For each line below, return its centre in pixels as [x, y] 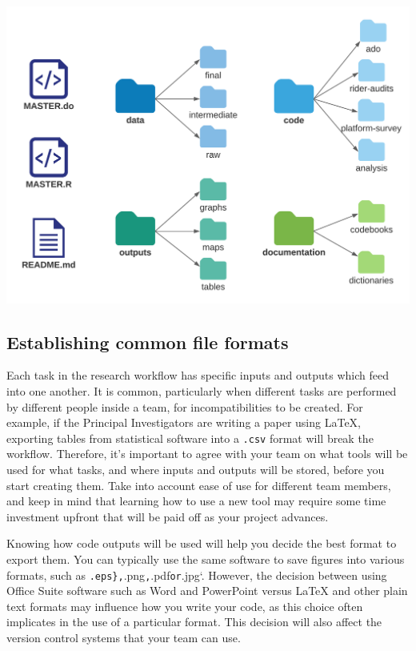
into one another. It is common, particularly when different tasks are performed [202, 391]
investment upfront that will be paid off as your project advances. [168, 516]
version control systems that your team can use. [124, 638]
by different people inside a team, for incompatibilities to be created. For [185, 406]
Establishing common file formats [148, 342]
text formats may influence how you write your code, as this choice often [185, 606]
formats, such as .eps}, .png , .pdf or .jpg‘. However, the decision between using [197, 575]
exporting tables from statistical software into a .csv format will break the [190, 438]
